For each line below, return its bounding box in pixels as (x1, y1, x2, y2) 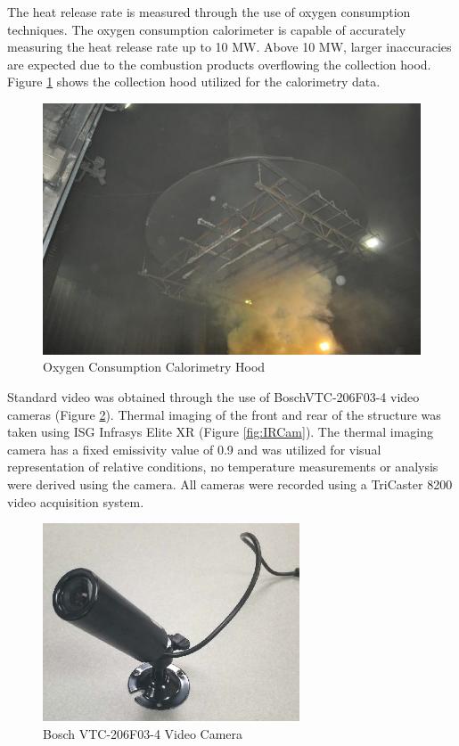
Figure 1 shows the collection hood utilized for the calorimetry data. (7, 72, 381, 91)
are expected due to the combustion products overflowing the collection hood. (7, 54, 431, 73)
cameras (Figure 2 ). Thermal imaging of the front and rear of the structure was (7, 405, 441, 423)
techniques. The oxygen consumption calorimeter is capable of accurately (7, 20, 406, 38)
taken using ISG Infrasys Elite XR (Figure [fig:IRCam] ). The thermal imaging (7, 422, 434, 441)
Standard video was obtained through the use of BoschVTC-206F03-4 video (7, 388, 420, 406)
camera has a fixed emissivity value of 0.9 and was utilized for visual (7, 439, 381, 458)
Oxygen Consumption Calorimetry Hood (43, 357, 266, 376)
